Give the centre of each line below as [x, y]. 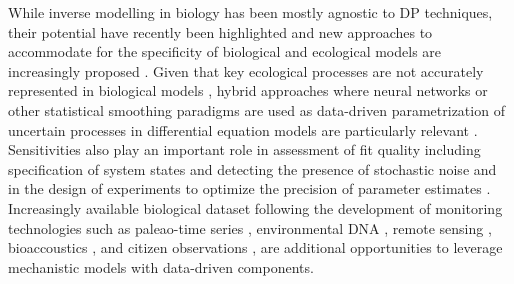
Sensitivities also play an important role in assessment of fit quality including [244, 149]
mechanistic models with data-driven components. [161, 266]
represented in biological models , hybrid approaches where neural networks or [248, 90]
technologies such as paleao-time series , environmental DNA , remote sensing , [250, 227]
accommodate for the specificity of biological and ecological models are [225, 51]
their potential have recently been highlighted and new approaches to [220, 31]
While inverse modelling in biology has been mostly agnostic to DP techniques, [250, 12]
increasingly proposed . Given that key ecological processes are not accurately [246, 70]
